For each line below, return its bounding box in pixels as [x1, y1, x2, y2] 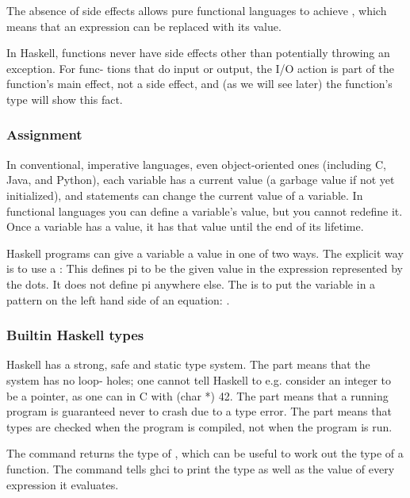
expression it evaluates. [6, 476, 119, 492]
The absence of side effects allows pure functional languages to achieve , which [6, 2, 387, 18]
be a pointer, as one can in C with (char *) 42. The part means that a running [6, 387, 389, 404]
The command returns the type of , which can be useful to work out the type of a [6, 445, 404, 462]
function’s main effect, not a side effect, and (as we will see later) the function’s [6, 75, 393, 92]
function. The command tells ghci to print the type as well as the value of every [6, 460, 395, 477]
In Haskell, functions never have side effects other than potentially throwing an [6, 44, 390, 61]
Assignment [6, 125, 82, 144]
